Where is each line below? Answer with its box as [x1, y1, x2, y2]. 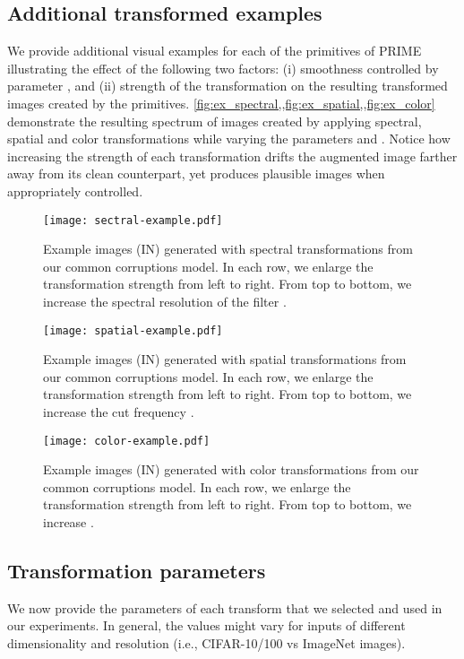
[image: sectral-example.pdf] [43, 213, 223, 227]
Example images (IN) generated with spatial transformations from [43, 350, 407, 369]
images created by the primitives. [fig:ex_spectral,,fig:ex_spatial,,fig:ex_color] [7, 93, 435, 112]
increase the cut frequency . [43, 403, 194, 421]
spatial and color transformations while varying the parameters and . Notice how [7, 129, 451, 148]
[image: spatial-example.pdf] [43, 324, 223, 337]
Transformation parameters [7, 557, 266, 585]
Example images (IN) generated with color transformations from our [43, 460, 419, 479]
